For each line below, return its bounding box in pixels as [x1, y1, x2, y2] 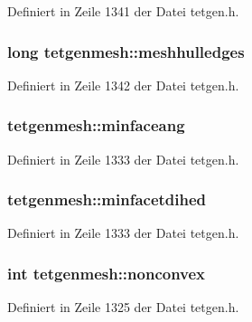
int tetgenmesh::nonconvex [7, 261, 206, 284]
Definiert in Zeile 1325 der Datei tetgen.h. [7, 298, 239, 317]
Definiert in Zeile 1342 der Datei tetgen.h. [7, 75, 239, 94]
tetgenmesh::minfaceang [7, 114, 185, 137]
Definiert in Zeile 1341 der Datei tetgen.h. [7, 2, 239, 20]
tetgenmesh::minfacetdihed [7, 188, 207, 211]
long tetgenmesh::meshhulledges [7, 40, 245, 62]
